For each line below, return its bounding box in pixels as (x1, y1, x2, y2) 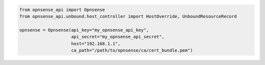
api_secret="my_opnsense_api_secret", (71, 34, 164, 40)
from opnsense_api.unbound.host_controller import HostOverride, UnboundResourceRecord (19, 14, 237, 19)
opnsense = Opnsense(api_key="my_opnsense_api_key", (19, 27, 149, 32)
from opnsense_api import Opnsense (19, 7, 105, 12)
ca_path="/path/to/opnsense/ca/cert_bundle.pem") (71, 48, 193, 53)
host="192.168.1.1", (71, 41, 121, 46)
